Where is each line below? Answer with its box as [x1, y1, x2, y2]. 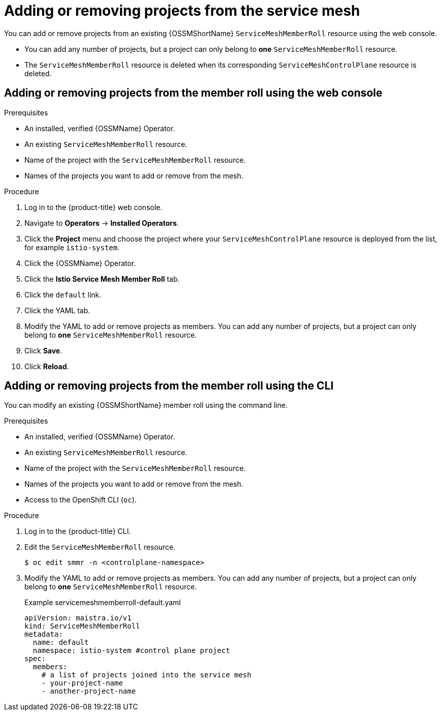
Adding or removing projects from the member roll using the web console [4, 86, 383, 100]
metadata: [24, 630, 63, 639]
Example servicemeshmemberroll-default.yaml [24, 598, 181, 607]
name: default [33, 638, 89, 647]
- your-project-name [41, 679, 123, 688]
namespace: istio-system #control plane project [33, 646, 230, 655]
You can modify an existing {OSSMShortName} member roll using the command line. [4, 401, 288, 410]
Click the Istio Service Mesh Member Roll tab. [24, 274, 180, 283]
